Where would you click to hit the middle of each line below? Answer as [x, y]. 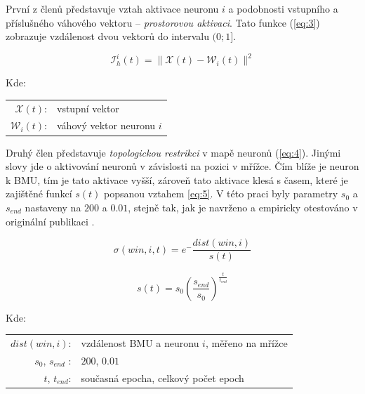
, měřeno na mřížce [246, 342]
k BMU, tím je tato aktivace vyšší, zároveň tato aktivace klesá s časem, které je [177, 179]
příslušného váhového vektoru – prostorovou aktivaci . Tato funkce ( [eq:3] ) [163, 22]
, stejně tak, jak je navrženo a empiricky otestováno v [243, 207]
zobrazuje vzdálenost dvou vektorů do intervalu [107, 36]
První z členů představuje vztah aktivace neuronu [112, 8]
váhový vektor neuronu [106, 125]
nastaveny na [53, 207]
